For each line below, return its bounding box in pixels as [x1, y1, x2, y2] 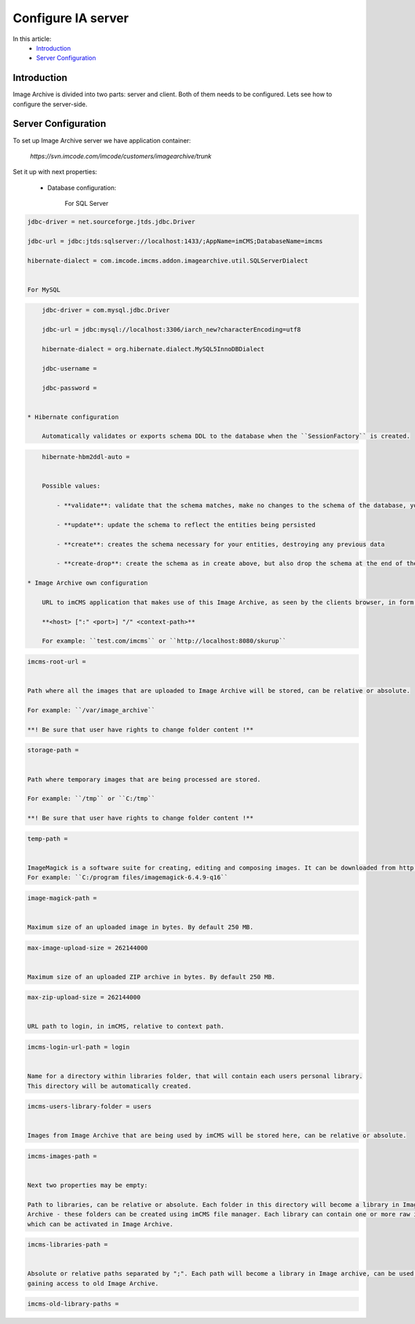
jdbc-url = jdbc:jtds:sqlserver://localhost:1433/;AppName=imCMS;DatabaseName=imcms [27, 237, 323, 245]
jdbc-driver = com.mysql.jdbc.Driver [41, 306, 170, 315]
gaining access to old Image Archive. [27, 1279, 159, 1287]
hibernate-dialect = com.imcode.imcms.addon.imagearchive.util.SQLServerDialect [27, 256, 308, 265]
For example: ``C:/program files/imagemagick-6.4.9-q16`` [27, 874, 228, 881]
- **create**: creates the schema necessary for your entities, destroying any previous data [56, 540, 385, 548]
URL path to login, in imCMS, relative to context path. [27, 1023, 225, 1030]
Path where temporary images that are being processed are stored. [27, 775, 261, 783]
